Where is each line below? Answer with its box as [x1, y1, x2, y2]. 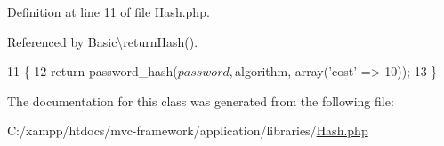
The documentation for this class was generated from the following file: [7, 91, 394, 110]
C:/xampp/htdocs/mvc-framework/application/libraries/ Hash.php [7, 121, 368, 140]
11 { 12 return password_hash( [7, 62, 178, 81]
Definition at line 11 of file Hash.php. [7, 3, 210, 20]
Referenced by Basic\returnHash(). [7, 32, 198, 50]
